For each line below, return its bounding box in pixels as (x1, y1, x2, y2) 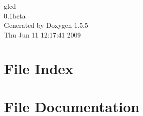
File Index (4, 58, 74, 78)
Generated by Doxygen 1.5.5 (4, 20, 88, 30)
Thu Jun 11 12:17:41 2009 (4, 29, 81, 39)
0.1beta (4, 10, 26, 20)
